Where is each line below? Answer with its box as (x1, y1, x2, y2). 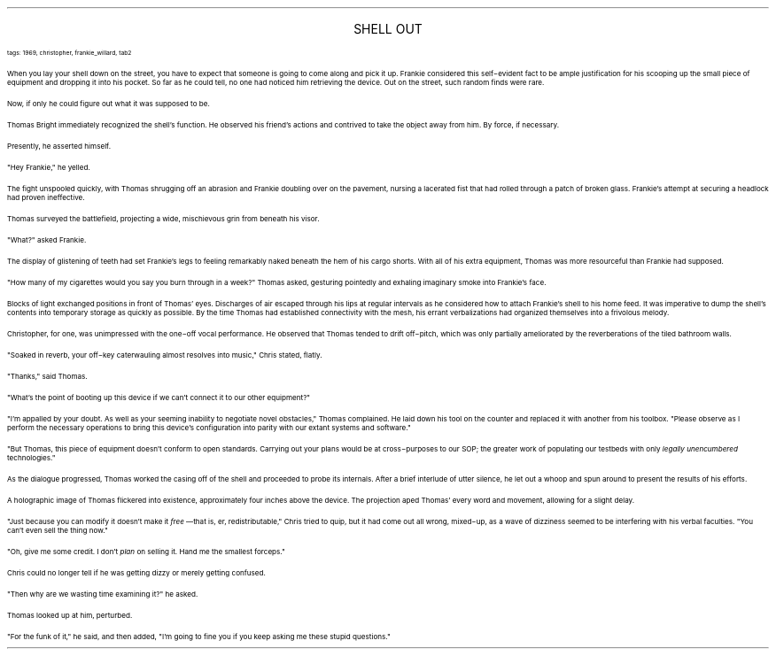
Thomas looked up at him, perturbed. (7, 611, 133, 620)
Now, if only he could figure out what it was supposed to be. (7, 99, 210, 108)
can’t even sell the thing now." (7, 526, 108, 535)
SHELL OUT (353, 21, 423, 36)
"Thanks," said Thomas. (7, 372, 88, 381)
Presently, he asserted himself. (7, 142, 111, 150)
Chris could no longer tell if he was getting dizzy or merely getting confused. (7, 568, 266, 577)
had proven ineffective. (7, 193, 85, 202)
